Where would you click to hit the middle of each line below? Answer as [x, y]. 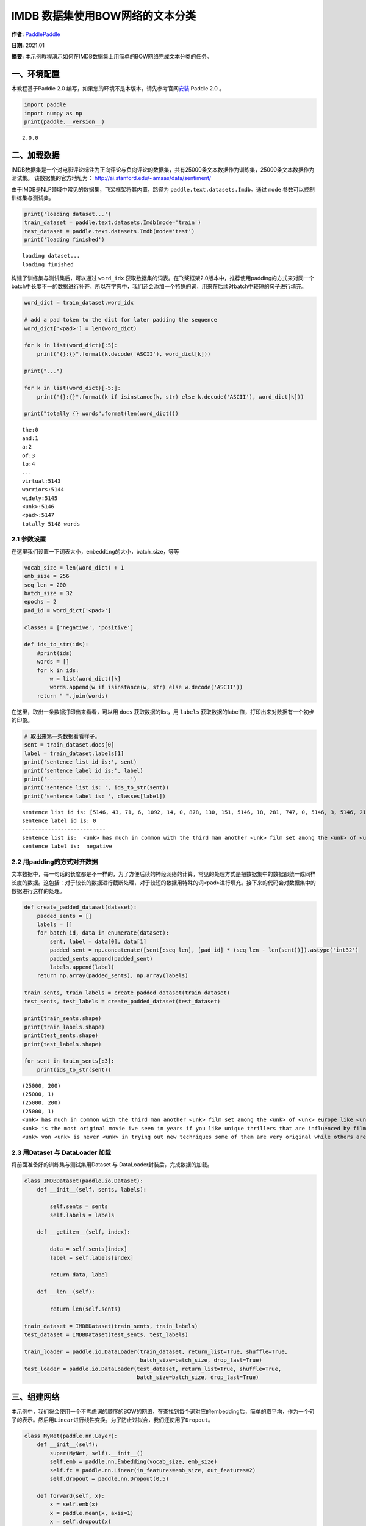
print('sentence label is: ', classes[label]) [95, 796]
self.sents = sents [79, 1206]
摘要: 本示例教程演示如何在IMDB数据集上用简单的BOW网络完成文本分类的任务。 [112, 56]
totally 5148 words [51, 524]
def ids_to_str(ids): [56, 645]
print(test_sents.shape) [61, 1036]
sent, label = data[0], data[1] [98, 941]
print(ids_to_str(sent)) [74, 1069]
